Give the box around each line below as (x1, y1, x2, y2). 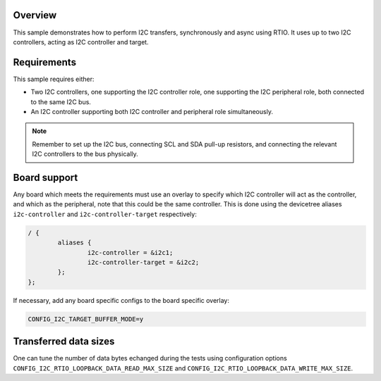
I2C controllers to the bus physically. (32, 150, 139, 158)
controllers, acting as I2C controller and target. (13, 37, 149, 46)
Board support (13, 171, 78, 183)
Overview (13, 9, 57, 21)
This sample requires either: (13, 75, 95, 83)
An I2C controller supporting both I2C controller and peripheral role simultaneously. (30, 107, 273, 115)
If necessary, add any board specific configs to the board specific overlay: (13, 296, 229, 304)
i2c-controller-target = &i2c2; (87, 258, 200, 266)
